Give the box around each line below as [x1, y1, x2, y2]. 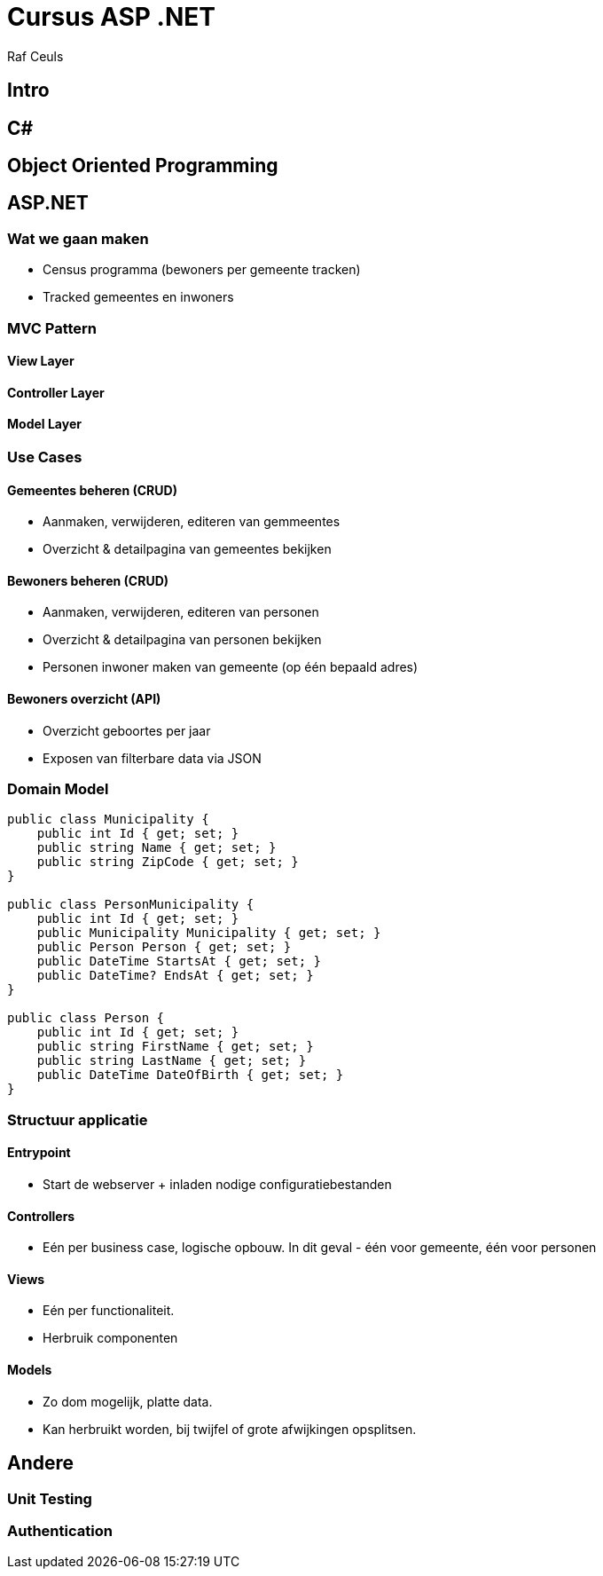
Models [7, 1362, 52, 1378]
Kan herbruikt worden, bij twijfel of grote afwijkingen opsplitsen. [43, 1421, 417, 1437]
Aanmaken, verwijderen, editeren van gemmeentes [43, 514, 341, 530]
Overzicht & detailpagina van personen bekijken [43, 632, 322, 648]
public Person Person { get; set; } [36, 940, 292, 955]
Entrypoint [7, 1145, 71, 1161]
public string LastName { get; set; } [36, 1053, 307, 1068]
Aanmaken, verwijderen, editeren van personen [43, 604, 319, 620]
